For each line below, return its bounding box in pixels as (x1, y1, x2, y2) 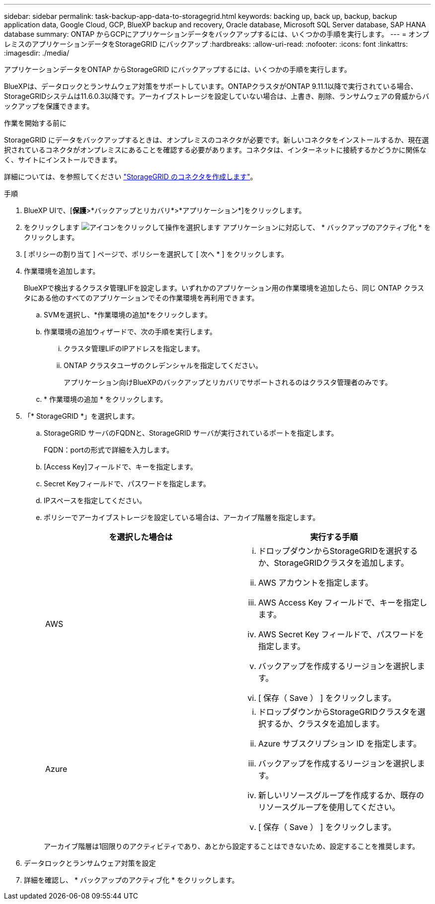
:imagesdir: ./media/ (4, 49, 70, 57)
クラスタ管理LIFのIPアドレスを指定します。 (64, 344, 204, 353)
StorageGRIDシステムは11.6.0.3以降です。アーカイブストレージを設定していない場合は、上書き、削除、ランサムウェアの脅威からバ (4, 92, 430, 100)
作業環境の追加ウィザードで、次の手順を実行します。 (44, 327, 217, 336)
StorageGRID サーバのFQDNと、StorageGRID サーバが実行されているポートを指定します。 (44, 429, 338, 437)
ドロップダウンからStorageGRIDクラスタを (258, 707, 418, 717)
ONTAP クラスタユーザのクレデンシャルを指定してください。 (64, 361, 263, 370)
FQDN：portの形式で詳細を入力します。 (44, 446, 174, 454)
